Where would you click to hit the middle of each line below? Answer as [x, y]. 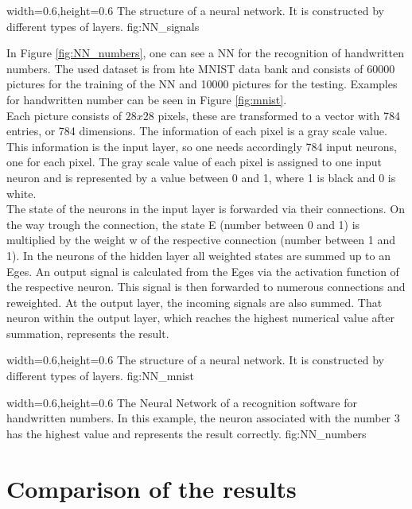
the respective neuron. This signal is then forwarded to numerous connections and [206, 287]
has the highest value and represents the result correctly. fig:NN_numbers [187, 433]
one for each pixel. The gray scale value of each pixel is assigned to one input [194, 162]
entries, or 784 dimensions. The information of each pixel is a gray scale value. [197, 131]
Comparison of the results [152, 488]
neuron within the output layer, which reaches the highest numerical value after [201, 318]
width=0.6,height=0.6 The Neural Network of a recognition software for [182, 402]
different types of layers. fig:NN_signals [103, 26]
